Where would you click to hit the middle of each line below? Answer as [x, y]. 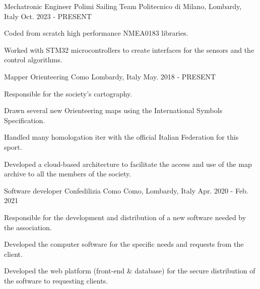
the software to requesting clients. [56, 280]
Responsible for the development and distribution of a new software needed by [125, 217]
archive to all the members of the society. [68, 174]
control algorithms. [33, 60]
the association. [28, 227]
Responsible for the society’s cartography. [68, 93]
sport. [13, 147]
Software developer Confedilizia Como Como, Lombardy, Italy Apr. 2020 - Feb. [126, 190]
